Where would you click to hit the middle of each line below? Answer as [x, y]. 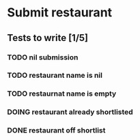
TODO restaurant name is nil [55, 75]
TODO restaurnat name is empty [62, 94]
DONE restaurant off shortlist [56, 130]
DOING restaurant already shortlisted [70, 112]
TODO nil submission [43, 57]
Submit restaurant [60, 13]
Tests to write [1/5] [48, 38]
